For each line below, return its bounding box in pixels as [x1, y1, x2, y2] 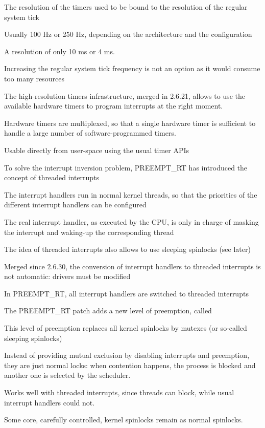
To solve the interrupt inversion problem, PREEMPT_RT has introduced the [4, 162, 248, 173]
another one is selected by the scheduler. [4, 370, 131, 380]
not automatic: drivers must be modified [4, 271, 131, 282]
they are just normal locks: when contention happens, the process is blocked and [4, 359, 256, 370]
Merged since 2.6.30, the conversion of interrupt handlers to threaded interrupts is [4, 261, 261, 271]
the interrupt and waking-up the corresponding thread [4, 226, 174, 237]
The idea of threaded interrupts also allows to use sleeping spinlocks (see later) [4, 244, 251, 254]
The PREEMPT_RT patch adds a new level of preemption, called [4, 305, 212, 316]
